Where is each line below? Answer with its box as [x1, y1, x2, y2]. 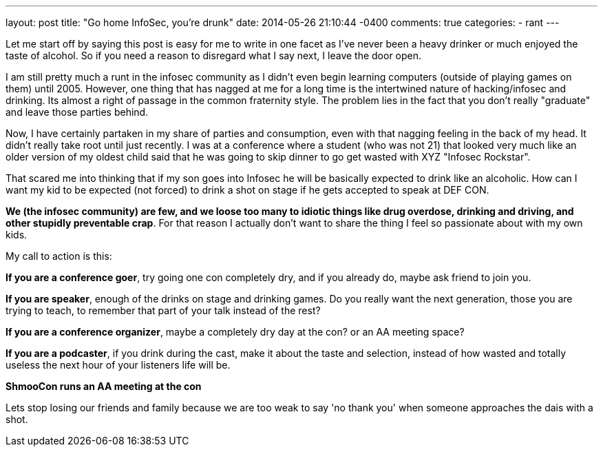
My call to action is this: [6, 250, 112, 262]
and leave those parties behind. [6, 106, 149, 118]
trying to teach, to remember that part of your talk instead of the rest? [6, 305, 321, 316]
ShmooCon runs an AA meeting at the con [6, 380, 202, 392]
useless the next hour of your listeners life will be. [6, 359, 231, 371]
